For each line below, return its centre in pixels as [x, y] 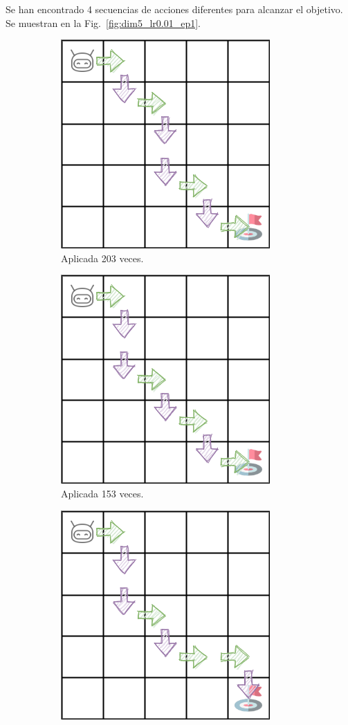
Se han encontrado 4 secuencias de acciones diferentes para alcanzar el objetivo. [174, 9]
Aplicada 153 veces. [102, 493]
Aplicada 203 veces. [102, 258]
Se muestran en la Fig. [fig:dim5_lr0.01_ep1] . [103, 22]
